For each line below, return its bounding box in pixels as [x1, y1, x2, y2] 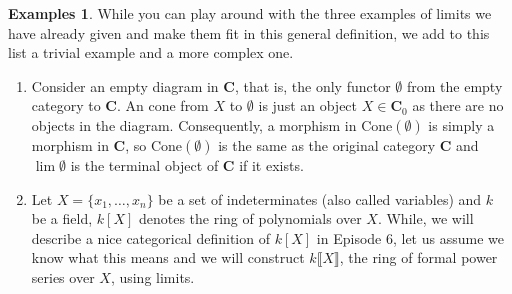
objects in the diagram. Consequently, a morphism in [31, 114, 357, 135]
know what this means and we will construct [31, 247, 305, 268]
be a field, [31, 208, 93, 229]
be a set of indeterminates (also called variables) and [158, 188, 482, 209]
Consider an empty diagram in [31, 75, 219, 96]
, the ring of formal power [339, 247, 498, 268]
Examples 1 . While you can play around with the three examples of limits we [8, 3, 492, 23]
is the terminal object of [70, 154, 219, 175]
